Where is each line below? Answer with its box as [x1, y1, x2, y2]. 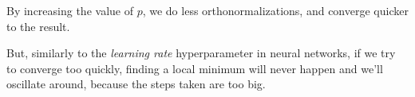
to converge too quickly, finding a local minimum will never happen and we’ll [6, 60, 383, 76]
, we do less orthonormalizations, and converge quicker [142, 2, 409, 18]
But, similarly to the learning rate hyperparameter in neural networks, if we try [6, 45, 396, 61]
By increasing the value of [6, 2, 133, 18]
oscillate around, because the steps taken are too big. [6, 76, 266, 92]
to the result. [6, 17, 70, 34]
